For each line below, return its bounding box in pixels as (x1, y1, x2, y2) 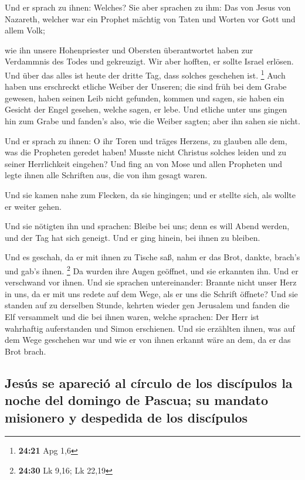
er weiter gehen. (5, 200, 62, 212)
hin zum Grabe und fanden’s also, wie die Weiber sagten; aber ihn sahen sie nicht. (5, 115, 300, 127)
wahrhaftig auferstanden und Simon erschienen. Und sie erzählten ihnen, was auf (5, 322, 295, 334)
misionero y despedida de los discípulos (5, 408, 248, 426)
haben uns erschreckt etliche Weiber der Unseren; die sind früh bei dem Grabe (5, 80, 287, 93)
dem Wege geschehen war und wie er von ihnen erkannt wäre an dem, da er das (5, 333, 291, 346)
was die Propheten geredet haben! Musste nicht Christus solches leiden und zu (5, 146, 286, 158)
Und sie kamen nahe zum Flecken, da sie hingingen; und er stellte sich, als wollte (5, 188, 296, 200)
